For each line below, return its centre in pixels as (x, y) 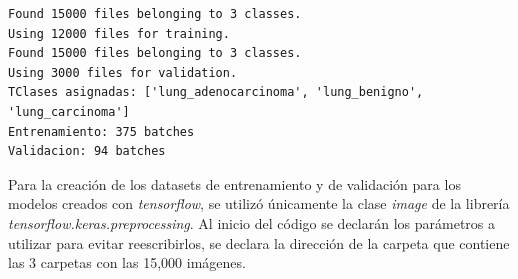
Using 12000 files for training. (119, 33)
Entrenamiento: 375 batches (101, 131)
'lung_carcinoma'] (69, 111)
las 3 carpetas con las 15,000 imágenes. (127, 262)
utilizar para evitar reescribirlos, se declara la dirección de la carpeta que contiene (259, 242)
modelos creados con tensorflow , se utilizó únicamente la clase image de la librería (259, 203)
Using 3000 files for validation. (123, 72)
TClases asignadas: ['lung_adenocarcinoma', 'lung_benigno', (216, 92)
